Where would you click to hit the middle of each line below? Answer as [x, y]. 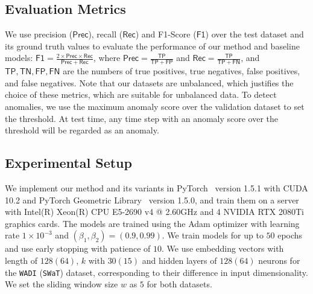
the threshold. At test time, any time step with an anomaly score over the [142, 118]
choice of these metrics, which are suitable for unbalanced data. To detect [141, 94]
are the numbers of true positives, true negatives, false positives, [182, 71]
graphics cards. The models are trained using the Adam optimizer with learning [152, 223]
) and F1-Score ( [166, 34]
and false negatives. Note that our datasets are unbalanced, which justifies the [149, 82]
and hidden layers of [179, 260]
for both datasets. [179, 284]
